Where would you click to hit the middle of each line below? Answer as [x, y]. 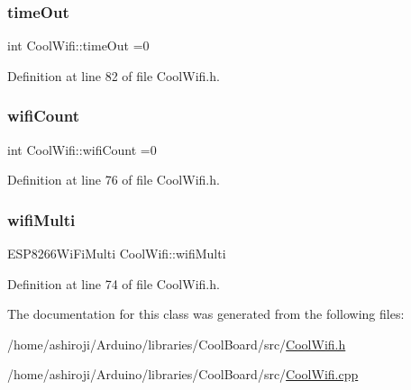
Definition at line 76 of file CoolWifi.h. [114, 180]
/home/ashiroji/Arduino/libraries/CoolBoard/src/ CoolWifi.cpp [183, 374]
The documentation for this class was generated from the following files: [206, 314]
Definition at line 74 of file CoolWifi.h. [114, 283]
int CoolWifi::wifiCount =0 [82, 149]
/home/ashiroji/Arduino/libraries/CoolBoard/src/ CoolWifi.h [177, 344]
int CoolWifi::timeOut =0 [78, 45]
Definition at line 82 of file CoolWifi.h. [114, 75]
